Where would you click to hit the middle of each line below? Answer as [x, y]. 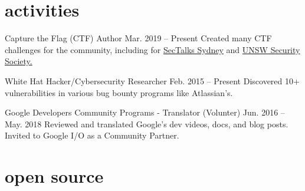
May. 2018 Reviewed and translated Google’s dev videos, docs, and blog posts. [147, 124]
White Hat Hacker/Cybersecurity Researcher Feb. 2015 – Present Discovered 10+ [152, 80]
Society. [19, 61]
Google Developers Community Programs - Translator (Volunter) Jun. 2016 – [145, 112]
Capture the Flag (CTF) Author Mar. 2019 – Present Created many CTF [138, 38]
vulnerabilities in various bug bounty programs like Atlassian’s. [119, 92]
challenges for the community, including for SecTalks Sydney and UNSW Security [152, 49]
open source [54, 176]
